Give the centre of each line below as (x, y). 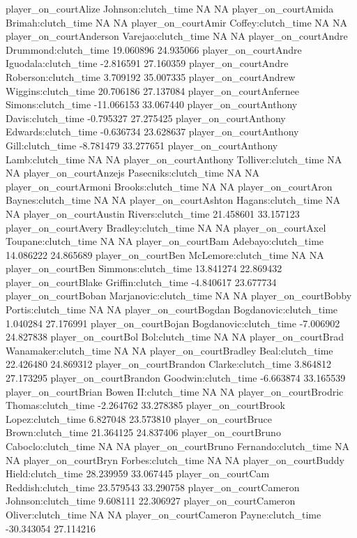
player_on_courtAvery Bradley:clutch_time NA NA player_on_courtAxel (166, 227)
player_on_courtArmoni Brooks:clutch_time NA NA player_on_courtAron (169, 186)
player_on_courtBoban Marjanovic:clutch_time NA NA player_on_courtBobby (179, 296)
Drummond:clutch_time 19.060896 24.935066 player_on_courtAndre (154, 49)
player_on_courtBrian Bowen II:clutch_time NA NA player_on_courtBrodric (175, 391)
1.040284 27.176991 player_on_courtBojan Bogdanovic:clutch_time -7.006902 (173, 323)
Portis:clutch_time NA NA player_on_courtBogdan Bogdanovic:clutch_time (172, 309)
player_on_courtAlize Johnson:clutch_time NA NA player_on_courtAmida (170, 8)
